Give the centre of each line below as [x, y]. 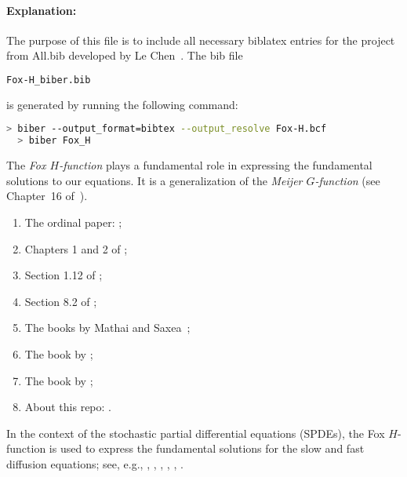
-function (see [347, 180]
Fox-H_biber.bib [49, 80]
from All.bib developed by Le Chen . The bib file [125, 55]
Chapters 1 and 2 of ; [76, 248]
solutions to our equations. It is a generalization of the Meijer [154, 180]
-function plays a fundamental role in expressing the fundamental [216, 165]
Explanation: [42, 10]
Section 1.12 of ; [64, 275]
